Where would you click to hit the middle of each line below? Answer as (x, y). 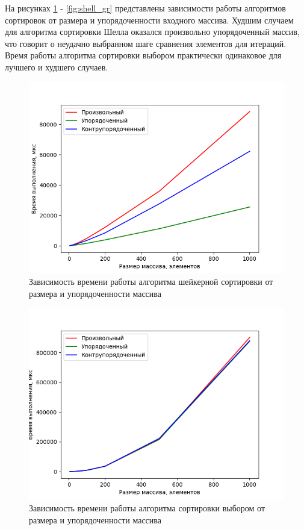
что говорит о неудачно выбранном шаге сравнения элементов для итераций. (146, 43)
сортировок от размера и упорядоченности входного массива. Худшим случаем (149, 20)
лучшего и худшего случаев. (57, 67)
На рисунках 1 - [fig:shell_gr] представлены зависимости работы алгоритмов (145, 8)
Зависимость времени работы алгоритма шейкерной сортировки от (151, 282)
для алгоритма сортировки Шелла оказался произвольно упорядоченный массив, (152, 32)
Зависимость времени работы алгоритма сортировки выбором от (147, 507)
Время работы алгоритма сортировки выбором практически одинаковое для (143, 55)
